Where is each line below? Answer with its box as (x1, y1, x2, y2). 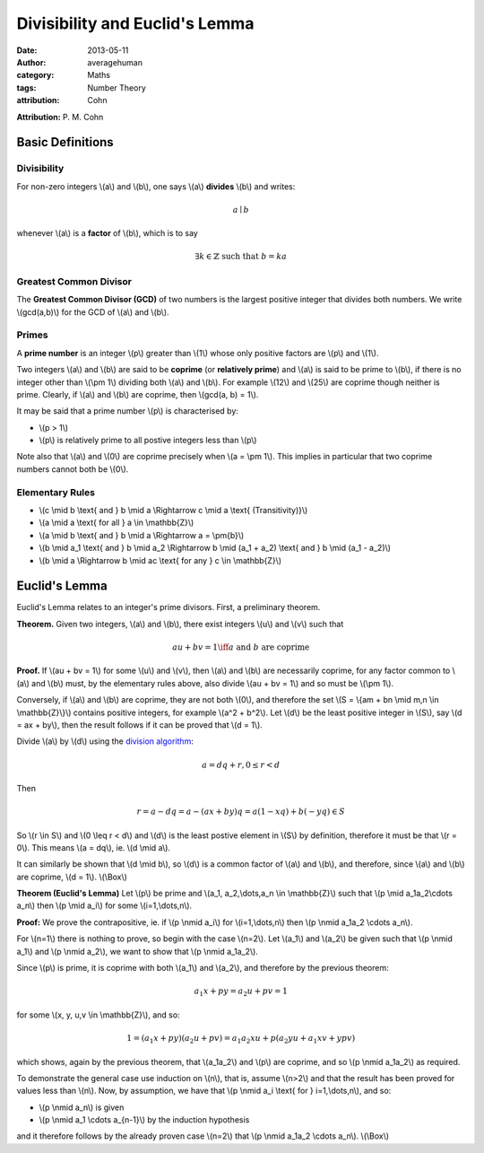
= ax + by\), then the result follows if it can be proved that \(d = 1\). (16, 719, 264, 730)
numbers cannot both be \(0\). (16, 463, 129, 475)
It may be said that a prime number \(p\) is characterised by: (16, 406, 239, 416)
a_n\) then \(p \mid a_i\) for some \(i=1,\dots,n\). (16, 900, 193, 911)
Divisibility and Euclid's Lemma (16, 13, 255, 33)
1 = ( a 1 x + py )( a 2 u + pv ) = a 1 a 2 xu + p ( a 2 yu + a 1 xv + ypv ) (126, 1033, 356, 1045)
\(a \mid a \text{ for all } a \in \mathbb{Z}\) (39, 517, 194, 528)
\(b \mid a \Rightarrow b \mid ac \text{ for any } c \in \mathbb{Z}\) (39, 555, 282, 565)
